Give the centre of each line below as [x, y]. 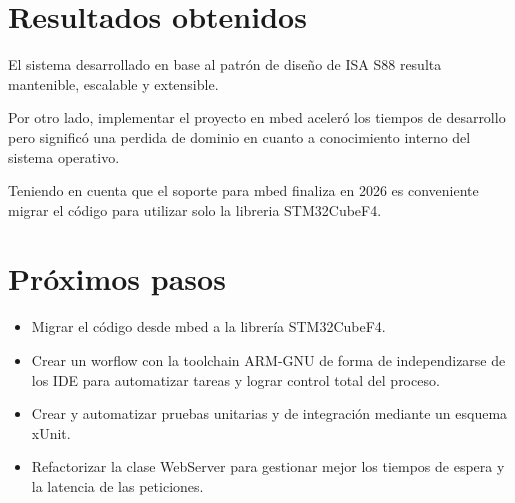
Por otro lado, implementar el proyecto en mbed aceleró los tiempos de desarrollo [257, 117]
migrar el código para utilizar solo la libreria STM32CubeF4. [195, 209]
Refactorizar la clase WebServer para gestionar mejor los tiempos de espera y [268, 466]
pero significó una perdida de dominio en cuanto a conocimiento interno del [239, 136]
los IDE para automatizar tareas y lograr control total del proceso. [235, 379]
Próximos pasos [117, 278]
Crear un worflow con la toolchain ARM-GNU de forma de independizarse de [268, 360]
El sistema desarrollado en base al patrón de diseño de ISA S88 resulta [225, 64]
